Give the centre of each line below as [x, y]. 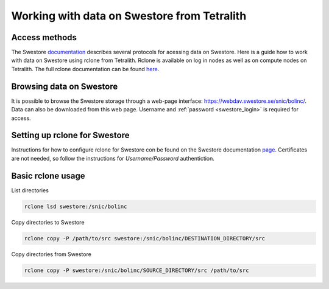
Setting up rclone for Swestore [71, 135]
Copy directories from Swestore [51, 254]
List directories [30, 190]
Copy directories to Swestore [48, 222]
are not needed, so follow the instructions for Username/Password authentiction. [113, 158]
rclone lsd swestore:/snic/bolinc [76, 206]
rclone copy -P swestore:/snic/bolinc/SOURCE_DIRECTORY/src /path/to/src [136, 270]
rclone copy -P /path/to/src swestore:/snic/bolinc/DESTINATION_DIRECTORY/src [144, 238]
